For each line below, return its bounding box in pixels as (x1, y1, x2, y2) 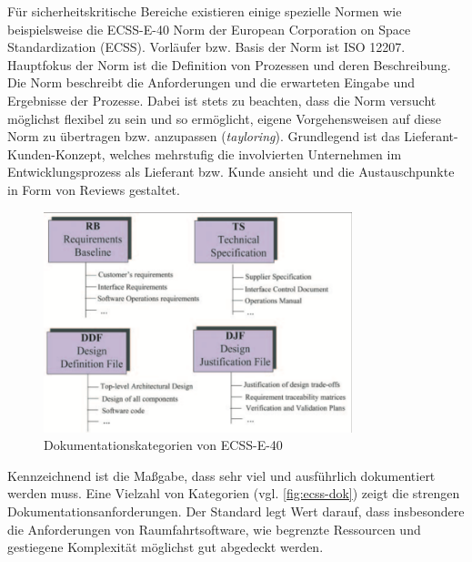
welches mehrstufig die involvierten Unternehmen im (109, 144, 402, 163)
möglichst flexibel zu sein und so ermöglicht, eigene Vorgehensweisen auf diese (7, 108, 441, 128)
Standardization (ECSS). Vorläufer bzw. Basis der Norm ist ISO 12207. (7, 37, 406, 56)
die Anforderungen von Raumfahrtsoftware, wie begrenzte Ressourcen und (7, 519, 421, 538)
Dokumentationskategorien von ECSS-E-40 (44, 435, 283, 455)
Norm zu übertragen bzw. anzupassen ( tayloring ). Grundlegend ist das (7, 127, 400, 146)
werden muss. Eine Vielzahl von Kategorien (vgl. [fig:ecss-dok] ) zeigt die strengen (7, 484, 460, 503)
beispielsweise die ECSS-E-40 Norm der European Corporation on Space (7, 19, 411, 38)
